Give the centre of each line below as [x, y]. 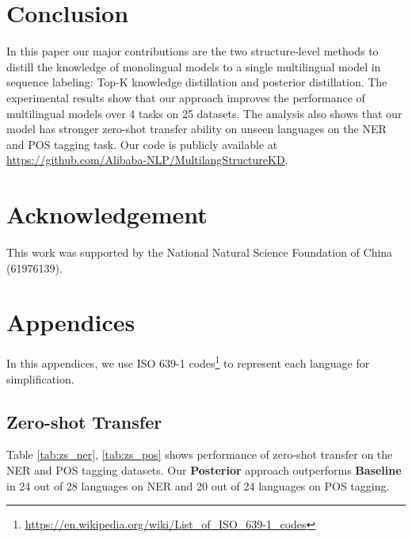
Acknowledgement [107, 214]
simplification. [40, 378]
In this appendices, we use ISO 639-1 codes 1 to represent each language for [188, 362]
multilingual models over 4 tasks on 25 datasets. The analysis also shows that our [204, 113]
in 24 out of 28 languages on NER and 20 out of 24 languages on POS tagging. [198, 485]
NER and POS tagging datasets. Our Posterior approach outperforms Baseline [204, 469]
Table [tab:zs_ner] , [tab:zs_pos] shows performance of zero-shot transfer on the [200, 454]
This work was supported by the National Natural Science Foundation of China [200, 252]
